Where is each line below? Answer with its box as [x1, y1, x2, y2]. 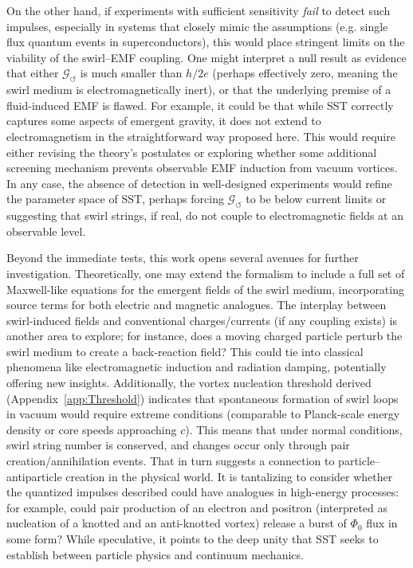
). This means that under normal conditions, [185, 421, 403, 437]
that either [6, 65, 59, 81]
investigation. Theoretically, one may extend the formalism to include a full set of [6, 264, 405, 281]
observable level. [6, 222, 86, 239]
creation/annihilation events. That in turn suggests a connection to [6, 452, 335, 469]
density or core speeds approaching [6, 421, 177, 437]
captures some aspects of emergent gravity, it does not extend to [6, 112, 321, 129]
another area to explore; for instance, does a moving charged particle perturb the [6, 327, 403, 344]
